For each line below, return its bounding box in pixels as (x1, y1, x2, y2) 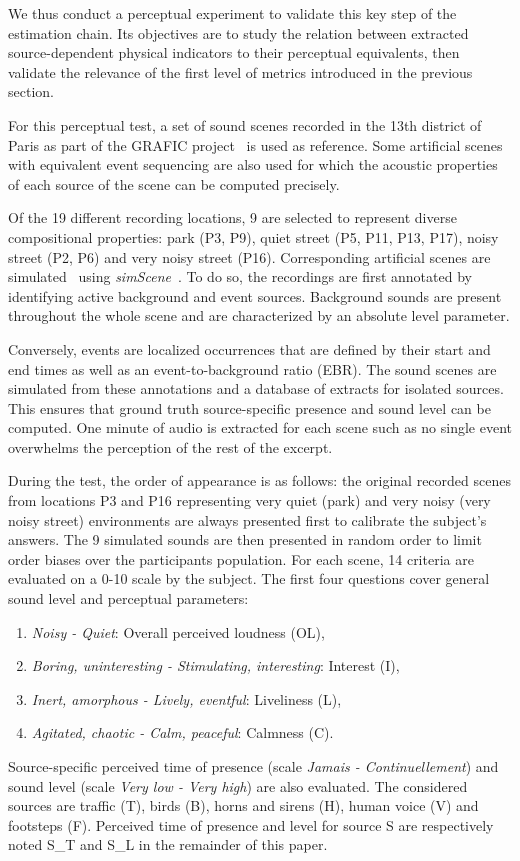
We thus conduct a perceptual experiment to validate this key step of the (8, 3, 457, 23)
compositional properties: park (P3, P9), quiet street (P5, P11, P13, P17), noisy (8, 226, 499, 247)
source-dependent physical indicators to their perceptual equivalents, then (8, 42, 460, 63)
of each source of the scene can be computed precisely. (8, 173, 340, 194)
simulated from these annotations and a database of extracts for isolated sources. (8, 378, 504, 399)
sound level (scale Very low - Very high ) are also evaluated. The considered (8, 775, 468, 796)
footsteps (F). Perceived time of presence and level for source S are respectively (8, 814, 494, 835)
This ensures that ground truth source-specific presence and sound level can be (8, 397, 491, 418)
